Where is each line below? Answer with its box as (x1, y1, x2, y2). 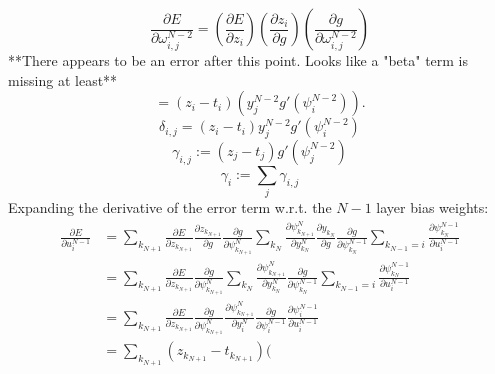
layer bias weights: (376, 197, 489, 218)
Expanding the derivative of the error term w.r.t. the (8, 197, 332, 218)
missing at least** (8, 69, 118, 90)
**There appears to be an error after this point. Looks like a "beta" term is (8, 50, 469, 70)
